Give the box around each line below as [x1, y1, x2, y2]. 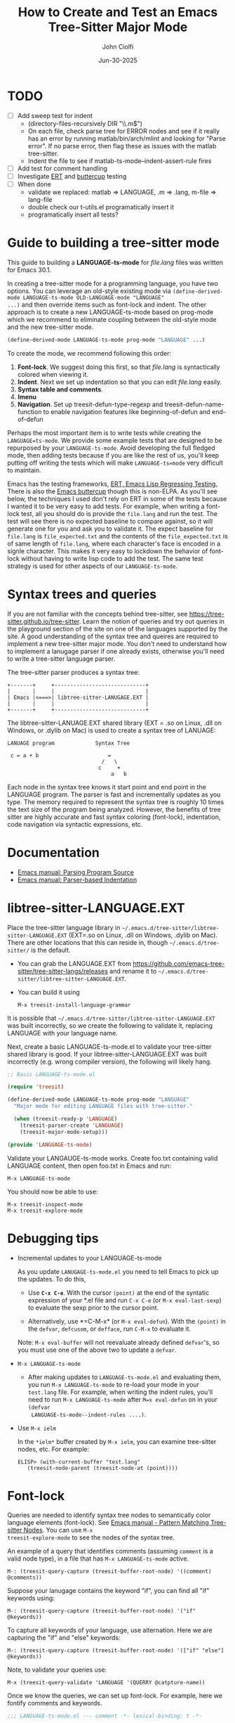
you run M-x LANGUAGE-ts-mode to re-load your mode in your [27, 1380, 200, 1388]
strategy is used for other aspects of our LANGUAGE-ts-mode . [7, 562, 177, 570]
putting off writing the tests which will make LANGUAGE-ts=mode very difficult [7, 458, 223, 467]
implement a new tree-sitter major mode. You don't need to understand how [7, 639, 227, 647]
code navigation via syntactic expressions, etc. [7, 820, 143, 828]
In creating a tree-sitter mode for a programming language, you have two [7, 279, 219, 288]
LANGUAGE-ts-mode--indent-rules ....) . [31, 1410, 147, 1419]
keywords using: [7, 1594, 55, 1603]
